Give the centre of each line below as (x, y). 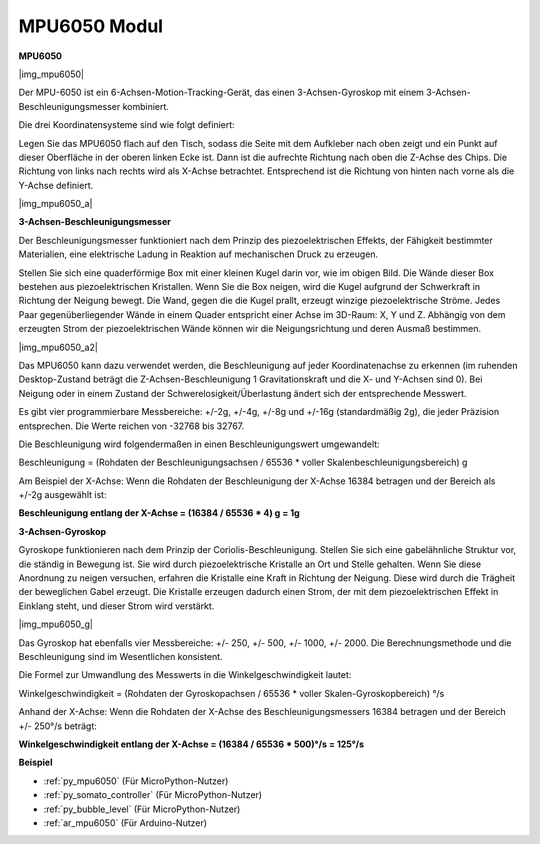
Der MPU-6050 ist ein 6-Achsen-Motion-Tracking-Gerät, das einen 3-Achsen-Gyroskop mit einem (221, 92)
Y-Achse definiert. (56, 185)
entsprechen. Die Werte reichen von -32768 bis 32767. (131, 426)
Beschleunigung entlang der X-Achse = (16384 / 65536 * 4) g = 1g (159, 513)
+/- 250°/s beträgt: (57, 726)
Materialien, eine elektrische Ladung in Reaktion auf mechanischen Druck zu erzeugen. (198, 254)
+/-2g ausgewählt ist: (62, 495)
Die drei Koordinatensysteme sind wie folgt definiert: (126, 125)
